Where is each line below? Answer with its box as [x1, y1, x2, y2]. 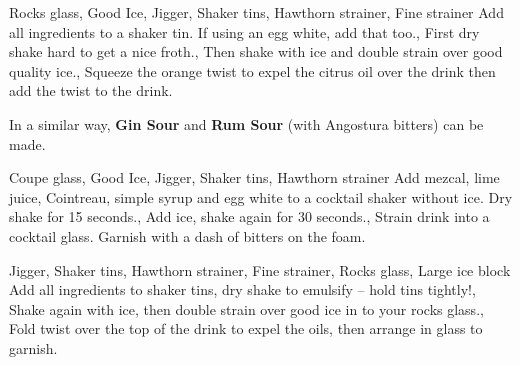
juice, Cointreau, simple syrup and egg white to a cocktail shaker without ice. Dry [9, 186, 513, 207]
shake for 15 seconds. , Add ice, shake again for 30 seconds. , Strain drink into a [9, 206, 490, 227]
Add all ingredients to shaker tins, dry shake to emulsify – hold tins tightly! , [9, 279, 476, 300]
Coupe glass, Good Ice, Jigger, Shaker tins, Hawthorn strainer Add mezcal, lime [9, 167, 500, 188]
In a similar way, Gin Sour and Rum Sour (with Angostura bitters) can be [9, 113, 484, 134]
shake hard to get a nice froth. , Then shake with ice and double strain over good [9, 41, 503, 62]
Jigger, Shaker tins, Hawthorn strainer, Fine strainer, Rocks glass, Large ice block [9, 259, 511, 280]
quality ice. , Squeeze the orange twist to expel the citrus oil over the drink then [9, 60, 496, 81]
